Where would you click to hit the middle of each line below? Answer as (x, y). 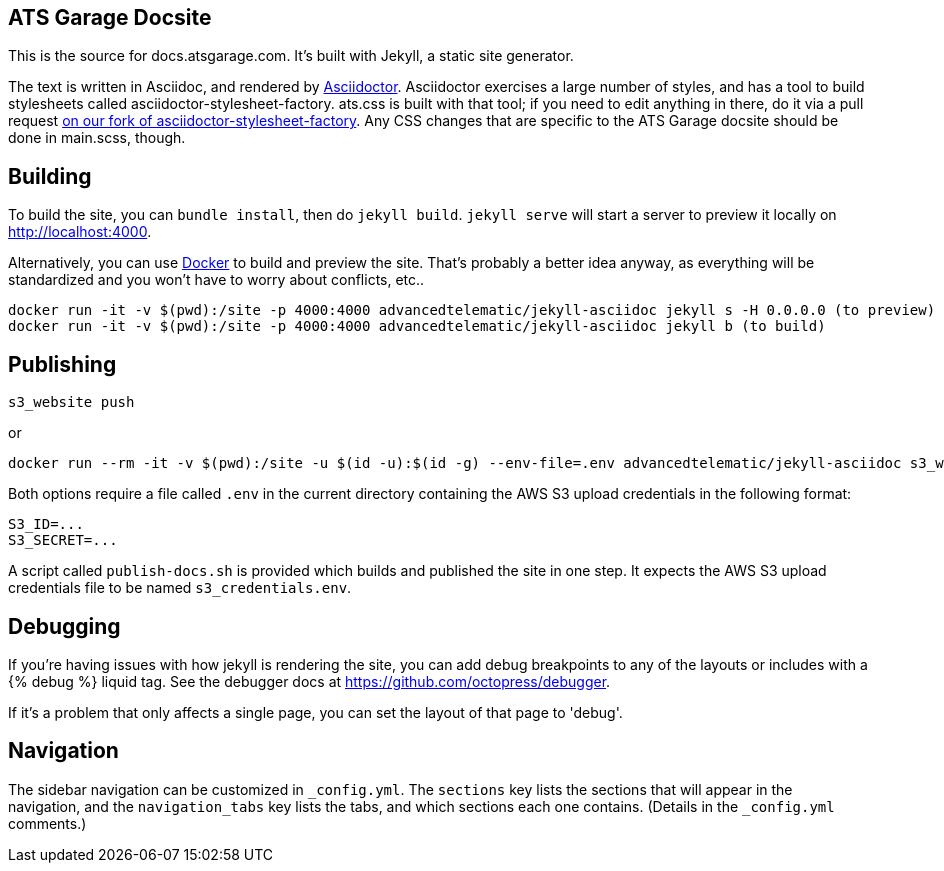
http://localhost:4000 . (80, 232)
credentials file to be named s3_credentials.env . (180, 588)
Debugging (64, 626)
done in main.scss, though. (97, 138)
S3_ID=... (46, 524)
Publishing (62, 364)
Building (50, 176)
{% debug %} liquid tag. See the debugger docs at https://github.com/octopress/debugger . (309, 681)
